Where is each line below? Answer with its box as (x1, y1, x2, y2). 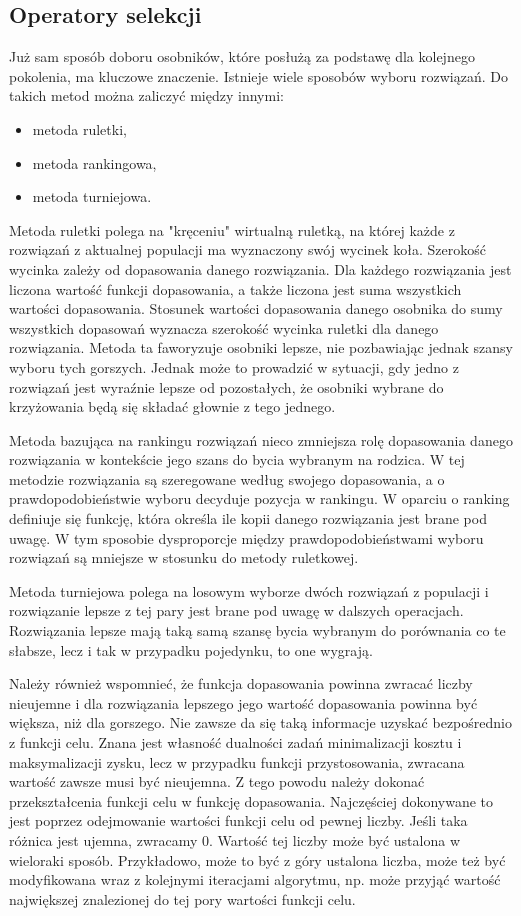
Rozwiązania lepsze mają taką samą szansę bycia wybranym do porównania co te (9, 620, 506, 641)
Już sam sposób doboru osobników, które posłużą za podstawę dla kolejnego (9, 46, 475, 67)
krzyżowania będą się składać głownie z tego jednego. (9, 396, 336, 417)
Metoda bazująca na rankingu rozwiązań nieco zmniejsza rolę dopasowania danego (9, 429, 513, 450)
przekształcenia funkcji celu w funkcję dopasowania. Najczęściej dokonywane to (9, 790, 494, 811)
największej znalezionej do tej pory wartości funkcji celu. (9, 888, 356, 909)
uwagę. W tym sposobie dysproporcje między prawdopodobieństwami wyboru (9, 527, 484, 548)
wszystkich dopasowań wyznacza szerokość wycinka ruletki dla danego (9, 317, 439, 338)
